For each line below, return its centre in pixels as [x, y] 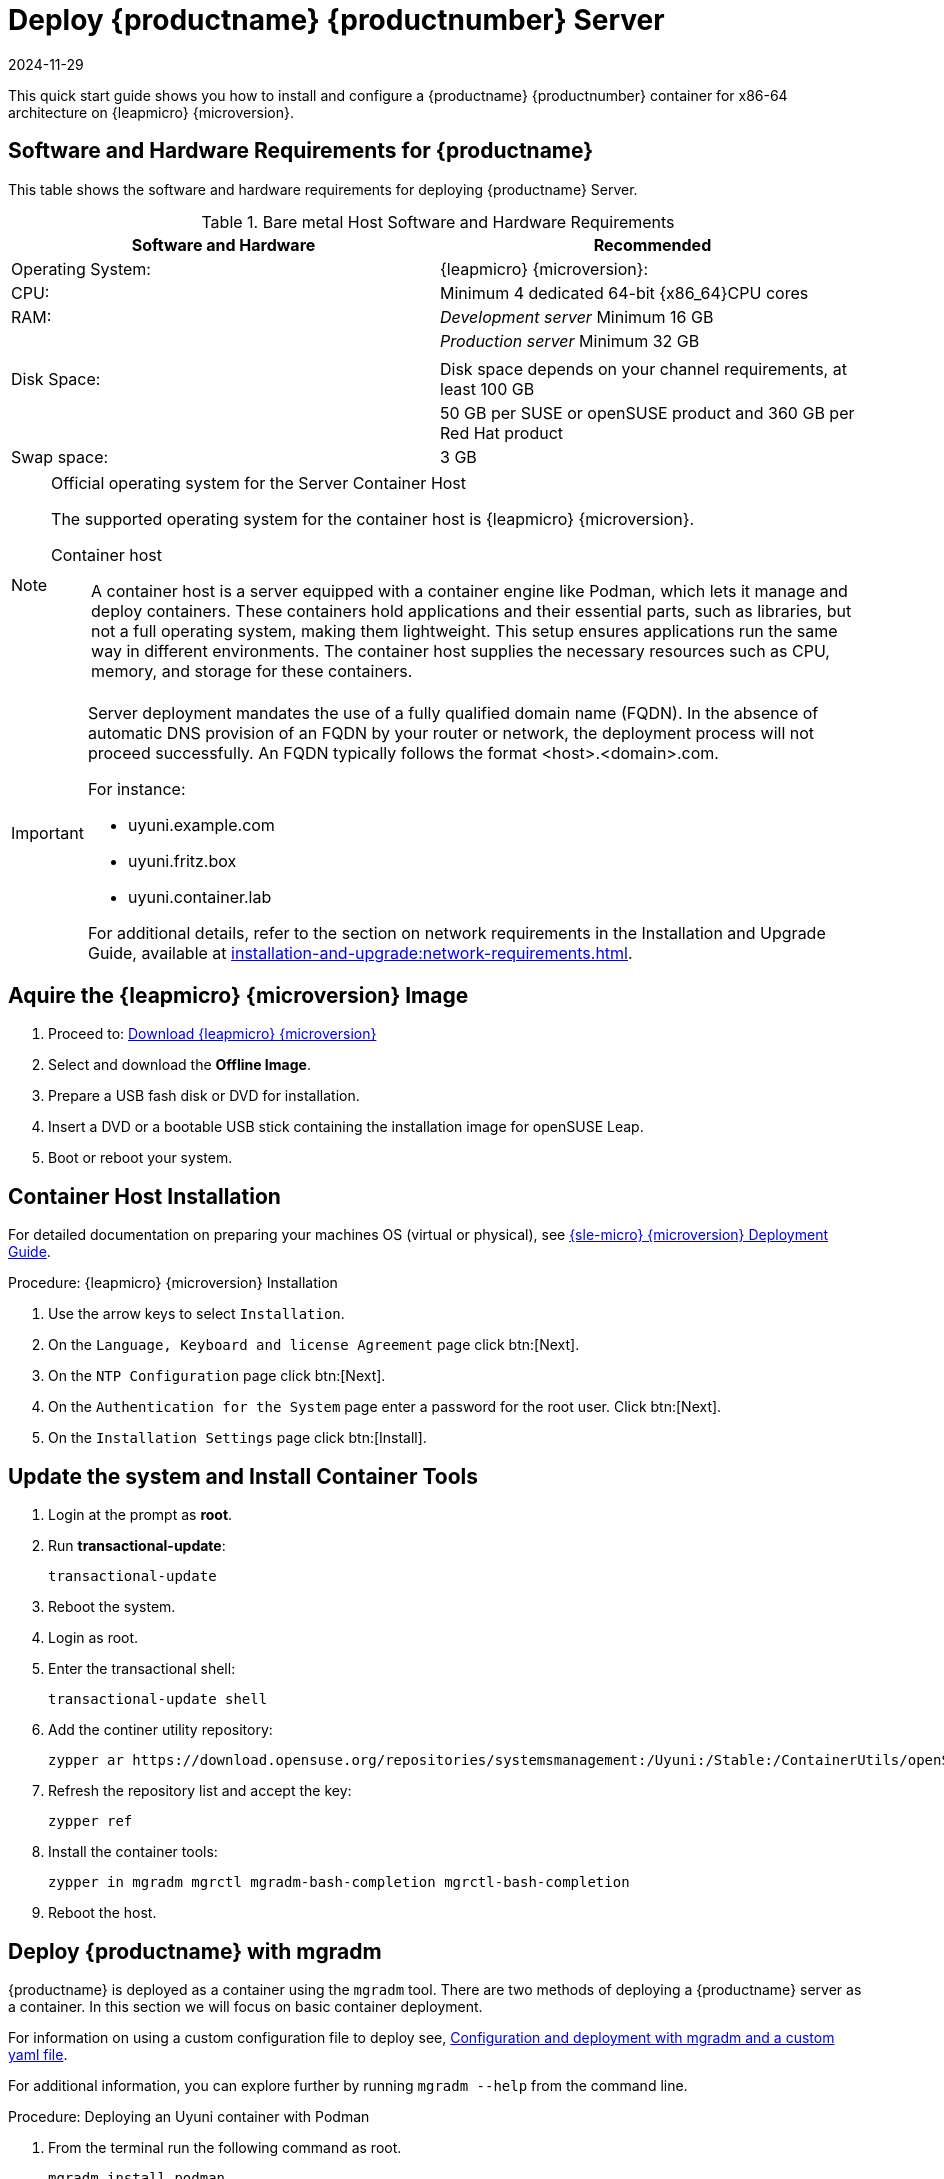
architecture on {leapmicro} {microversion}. [151, 112]
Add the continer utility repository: [160, 1730]
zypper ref [90, 1821]
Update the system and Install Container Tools [243, 1476]
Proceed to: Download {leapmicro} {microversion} [212, 1034]
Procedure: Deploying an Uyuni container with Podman [189, 2116]
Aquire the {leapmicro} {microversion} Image [238, 996]
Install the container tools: [133, 1852]
